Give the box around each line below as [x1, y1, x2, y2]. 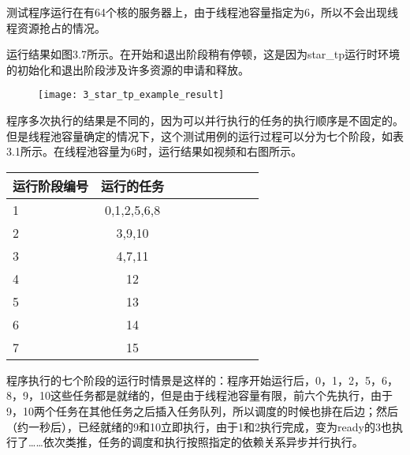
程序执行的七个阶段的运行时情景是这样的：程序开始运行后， [6, 371, 315, 388]
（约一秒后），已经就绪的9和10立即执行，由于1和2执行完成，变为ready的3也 [6, 418, 392, 434]
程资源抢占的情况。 [6, 19, 106, 36]
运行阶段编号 [13, 176, 89, 195]
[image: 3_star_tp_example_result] [38, 89, 225, 101]
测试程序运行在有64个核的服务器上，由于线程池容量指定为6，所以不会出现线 [6, 4, 398, 20]
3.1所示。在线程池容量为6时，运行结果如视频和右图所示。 [6, 143, 302, 160]
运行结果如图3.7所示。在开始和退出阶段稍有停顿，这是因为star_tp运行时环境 [6, 46, 401, 62]
